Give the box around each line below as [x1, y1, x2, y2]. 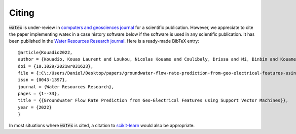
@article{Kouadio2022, [18, 50, 73, 55]
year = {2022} [18, 105, 52, 110]
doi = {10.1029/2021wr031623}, [18, 63, 94, 69]
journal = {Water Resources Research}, [18, 84, 114, 89]
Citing [9, 7, 35, 18]
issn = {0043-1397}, [18, 77, 68, 83]
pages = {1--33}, [18, 91, 60, 97]
